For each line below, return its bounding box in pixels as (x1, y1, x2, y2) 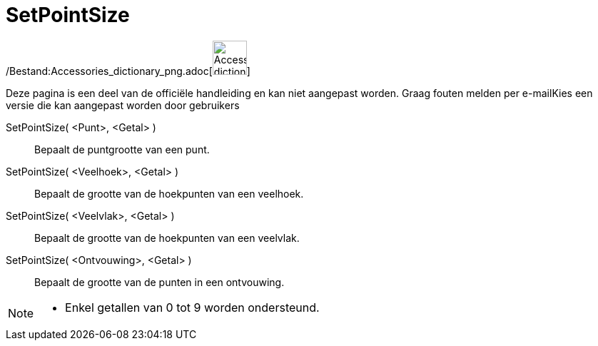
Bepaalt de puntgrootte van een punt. (34, 143, 210, 156)
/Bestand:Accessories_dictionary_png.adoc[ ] (6, 64, 250, 77)
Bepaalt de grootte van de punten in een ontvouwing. (34, 275, 285, 288)
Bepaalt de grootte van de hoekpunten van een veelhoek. (34, 187, 304, 200)
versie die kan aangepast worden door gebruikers (6, 98, 240, 111)
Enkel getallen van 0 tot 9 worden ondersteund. (65, 300, 320, 315)
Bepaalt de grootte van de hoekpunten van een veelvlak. (34, 231, 300, 244)
